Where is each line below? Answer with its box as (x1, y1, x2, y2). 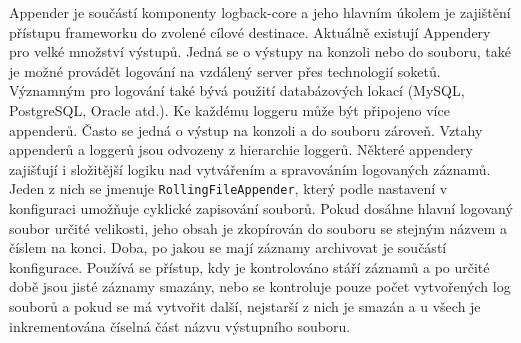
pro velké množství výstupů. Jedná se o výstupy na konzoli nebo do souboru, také (9, 41, 511, 62)
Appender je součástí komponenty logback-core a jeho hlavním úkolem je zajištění (9, 2, 511, 22)
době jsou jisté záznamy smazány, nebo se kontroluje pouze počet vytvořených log (9, 276, 511, 297)
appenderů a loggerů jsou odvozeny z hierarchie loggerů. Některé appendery (9, 139, 473, 160)
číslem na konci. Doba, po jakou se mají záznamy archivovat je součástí (9, 237, 447, 258)
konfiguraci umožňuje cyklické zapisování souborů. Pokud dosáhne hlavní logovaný (9, 198, 513, 218)
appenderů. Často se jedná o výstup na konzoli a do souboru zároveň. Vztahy (9, 119, 483, 140)
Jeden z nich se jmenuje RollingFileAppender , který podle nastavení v (9, 178, 448, 199)
